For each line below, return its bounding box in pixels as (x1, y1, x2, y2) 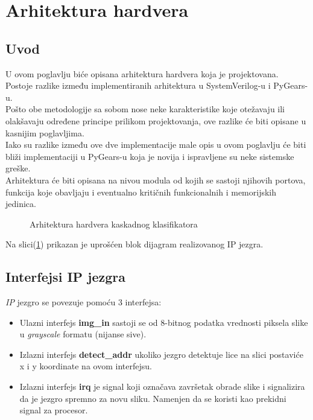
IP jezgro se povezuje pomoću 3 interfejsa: (5, 296, 162, 308)
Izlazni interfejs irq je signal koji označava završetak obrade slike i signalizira (19, 380, 305, 393)
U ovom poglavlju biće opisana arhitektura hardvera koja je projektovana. (5, 67, 279, 80)
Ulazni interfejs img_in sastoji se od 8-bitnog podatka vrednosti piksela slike (19, 316, 308, 328)
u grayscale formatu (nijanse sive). (19, 328, 147, 340)
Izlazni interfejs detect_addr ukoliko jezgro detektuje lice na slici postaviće (19, 348, 303, 360)
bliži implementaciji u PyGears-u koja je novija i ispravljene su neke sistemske (5, 150, 294, 162)
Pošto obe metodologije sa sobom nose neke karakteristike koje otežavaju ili (5, 103, 285, 115)
